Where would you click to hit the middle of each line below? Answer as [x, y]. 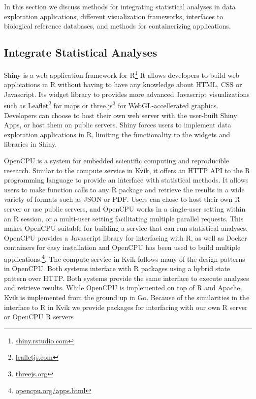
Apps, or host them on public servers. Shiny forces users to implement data [118, 125]
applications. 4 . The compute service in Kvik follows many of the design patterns [125, 258]
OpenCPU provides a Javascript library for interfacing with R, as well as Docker [126, 237]
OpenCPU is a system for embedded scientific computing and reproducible [117, 161]
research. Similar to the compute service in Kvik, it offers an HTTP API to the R [127, 170]
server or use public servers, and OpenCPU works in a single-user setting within [125, 209]
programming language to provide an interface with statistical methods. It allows [126, 180]
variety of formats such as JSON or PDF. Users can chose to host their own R [122, 199]
